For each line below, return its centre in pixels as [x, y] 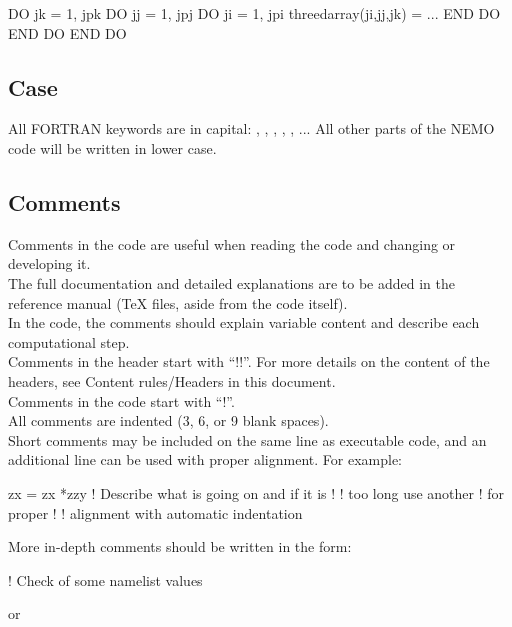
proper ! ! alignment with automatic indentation [155, 512]
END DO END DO [67, 32]
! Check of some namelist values [105, 579]
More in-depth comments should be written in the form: [180, 546]
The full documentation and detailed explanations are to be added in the [231, 282]
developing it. [49, 263]
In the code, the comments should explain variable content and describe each [244, 322]
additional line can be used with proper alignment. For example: [205, 459]
